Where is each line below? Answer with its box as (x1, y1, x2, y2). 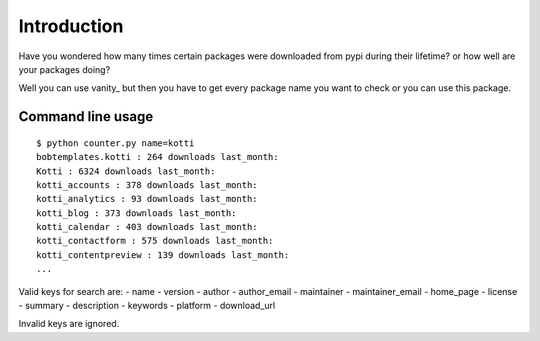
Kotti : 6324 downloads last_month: (36, 165, 216, 177)
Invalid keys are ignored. (18, 318, 120, 330)
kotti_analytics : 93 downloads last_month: (36, 193, 259, 205)
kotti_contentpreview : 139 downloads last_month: (36, 249, 290, 260)
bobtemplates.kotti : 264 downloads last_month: (36, 151, 279, 163)
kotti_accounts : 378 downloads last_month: (36, 179, 259, 190)
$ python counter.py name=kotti (36, 137, 195, 149)
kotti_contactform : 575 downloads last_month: (36, 235, 274, 247)
